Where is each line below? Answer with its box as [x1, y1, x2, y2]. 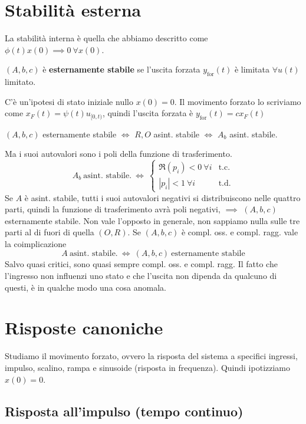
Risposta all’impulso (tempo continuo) [5, 402, 244, 420]
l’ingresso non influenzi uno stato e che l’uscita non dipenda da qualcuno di [5, 269, 277, 282]
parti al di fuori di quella [5, 226, 94, 238]
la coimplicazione [5, 237, 67, 249]
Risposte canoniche [5, 315, 163, 340]
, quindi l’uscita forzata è [102, 107, 193, 119]
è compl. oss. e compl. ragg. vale [181, 226, 298, 238]
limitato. [5, 75, 36, 88]
